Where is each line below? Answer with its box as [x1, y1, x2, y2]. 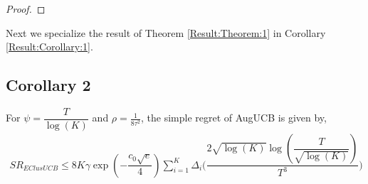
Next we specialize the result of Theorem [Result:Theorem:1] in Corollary [6, 25, 326, 40]
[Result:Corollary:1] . [6, 39, 93, 54]
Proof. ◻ [6, 1, 46, 16]
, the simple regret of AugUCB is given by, [140, 110, 327, 125]
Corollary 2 [6, 74, 91, 96]
